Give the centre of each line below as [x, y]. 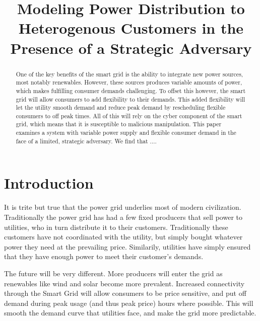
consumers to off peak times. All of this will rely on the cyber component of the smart [129, 115]
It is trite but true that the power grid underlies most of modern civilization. [123, 207]
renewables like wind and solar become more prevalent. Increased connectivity [124, 283]
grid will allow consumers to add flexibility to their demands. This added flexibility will [131, 99]
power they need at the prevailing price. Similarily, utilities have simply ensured [127, 246]
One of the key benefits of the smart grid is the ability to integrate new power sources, [129, 74]
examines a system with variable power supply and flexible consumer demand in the [126, 133]
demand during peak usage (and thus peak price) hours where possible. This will [129, 303]
